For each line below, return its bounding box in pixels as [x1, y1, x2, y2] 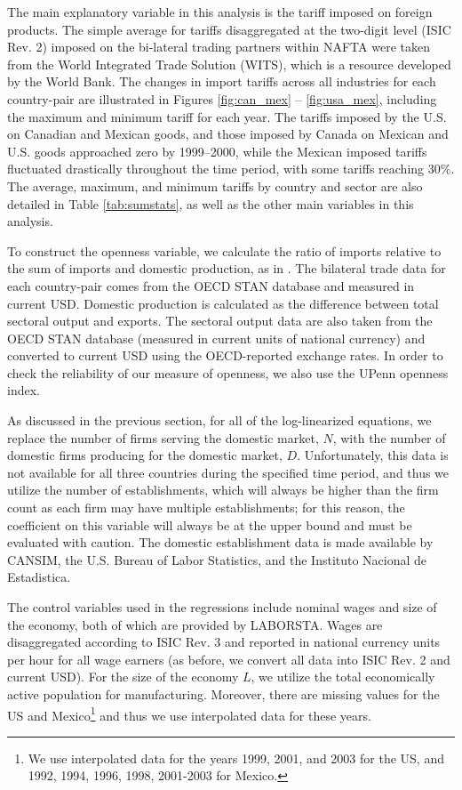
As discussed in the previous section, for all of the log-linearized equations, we [7, 411, 432, 430]
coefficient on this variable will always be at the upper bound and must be [7, 515, 412, 534]
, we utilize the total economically [251, 667, 435, 686]
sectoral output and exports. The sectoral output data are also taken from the [7, 311, 433, 330]
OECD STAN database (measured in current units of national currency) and [7, 328, 426, 347]
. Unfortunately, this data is [297, 446, 449, 464]
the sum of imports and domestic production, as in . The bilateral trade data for [7, 259, 446, 278]
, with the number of [332, 428, 446, 447]
